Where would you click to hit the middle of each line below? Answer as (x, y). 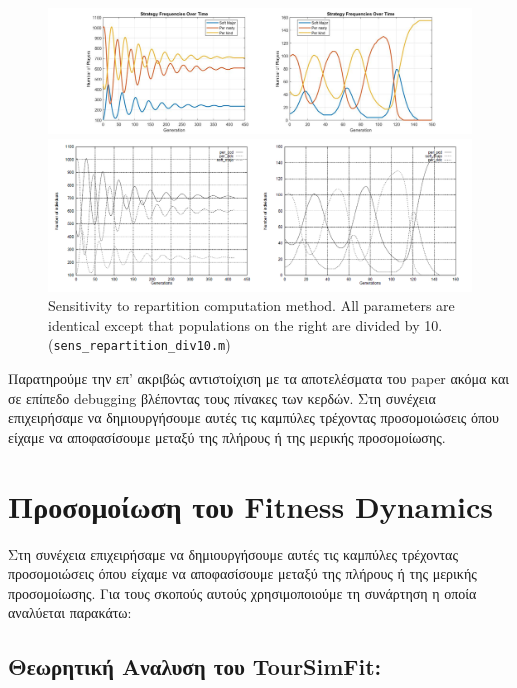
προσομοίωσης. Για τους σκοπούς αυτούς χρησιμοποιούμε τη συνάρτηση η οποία (242, 592)
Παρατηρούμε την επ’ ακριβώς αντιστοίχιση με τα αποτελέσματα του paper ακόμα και (259, 378)
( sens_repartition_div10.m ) (139, 344)
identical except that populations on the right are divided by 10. (245, 324)
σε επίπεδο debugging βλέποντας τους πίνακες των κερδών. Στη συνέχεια (222, 397)
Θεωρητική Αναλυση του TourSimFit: (195, 666)
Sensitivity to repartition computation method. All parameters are (251, 305)
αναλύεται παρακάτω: (70, 612)
